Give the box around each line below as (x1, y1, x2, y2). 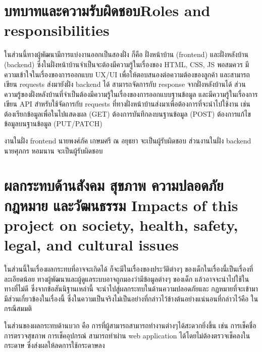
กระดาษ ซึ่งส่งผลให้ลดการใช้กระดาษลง (4, 340, 105, 350)
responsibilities (4, 20, 110, 40)
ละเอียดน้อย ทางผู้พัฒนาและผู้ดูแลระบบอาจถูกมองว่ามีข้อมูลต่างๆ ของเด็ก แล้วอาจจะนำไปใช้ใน (4, 273, 249, 284)
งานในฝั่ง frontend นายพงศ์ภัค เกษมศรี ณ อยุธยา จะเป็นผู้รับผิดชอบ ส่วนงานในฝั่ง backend (4, 135, 251, 146)
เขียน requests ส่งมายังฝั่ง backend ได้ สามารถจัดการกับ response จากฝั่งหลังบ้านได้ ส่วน (4, 79, 246, 89)
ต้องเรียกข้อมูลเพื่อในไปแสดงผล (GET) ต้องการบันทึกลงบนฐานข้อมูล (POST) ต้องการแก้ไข (4, 108, 251, 119)
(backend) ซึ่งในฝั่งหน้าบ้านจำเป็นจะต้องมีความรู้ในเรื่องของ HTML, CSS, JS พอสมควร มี (4, 59, 249, 69)
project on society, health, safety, (4, 214, 238, 235)
